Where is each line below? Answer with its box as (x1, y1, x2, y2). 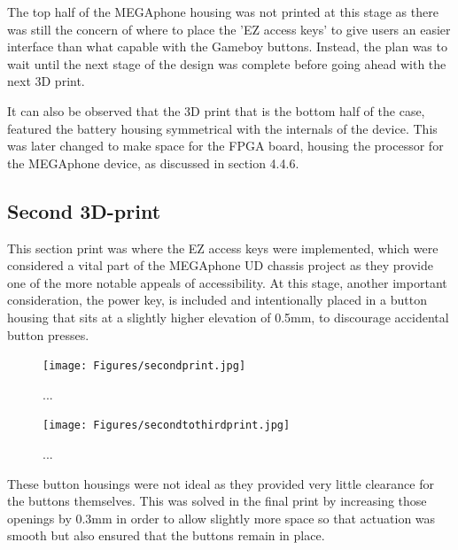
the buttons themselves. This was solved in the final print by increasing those (7, 492, 427, 510)
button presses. (7, 325, 89, 344)
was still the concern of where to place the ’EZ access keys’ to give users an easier (7, 19, 451, 38)
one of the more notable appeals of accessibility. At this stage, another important (7, 273, 447, 291)
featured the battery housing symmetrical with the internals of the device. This (7, 119, 438, 137)
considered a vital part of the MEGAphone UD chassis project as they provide (7, 256, 433, 275)
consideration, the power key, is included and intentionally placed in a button (7, 290, 427, 309)
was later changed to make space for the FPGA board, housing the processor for (7, 136, 444, 155)
